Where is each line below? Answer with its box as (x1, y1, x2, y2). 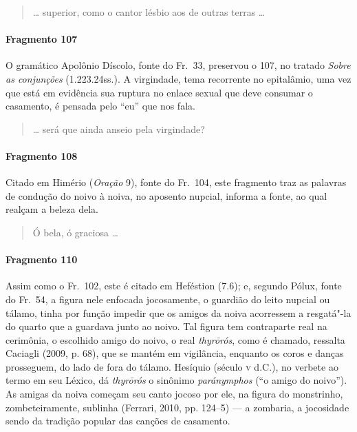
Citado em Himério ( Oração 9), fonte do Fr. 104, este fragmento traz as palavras (6, 175, 347, 189)
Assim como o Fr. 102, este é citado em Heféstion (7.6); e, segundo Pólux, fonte (6, 278, 342, 293)
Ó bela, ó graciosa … (32, 225, 119, 239)
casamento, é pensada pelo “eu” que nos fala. (6, 99, 195, 113)
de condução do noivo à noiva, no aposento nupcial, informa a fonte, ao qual (6, 188, 327, 203)
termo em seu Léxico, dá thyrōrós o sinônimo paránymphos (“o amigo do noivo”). (6, 373, 347, 387)
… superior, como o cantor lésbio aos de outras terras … (32, 5, 266, 19)
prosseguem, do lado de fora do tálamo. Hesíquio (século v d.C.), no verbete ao (6, 359, 338, 373)
